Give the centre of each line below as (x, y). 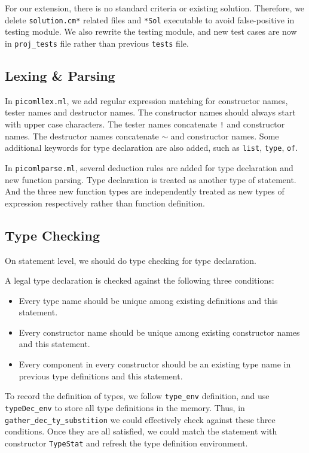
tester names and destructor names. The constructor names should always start (150, 112)
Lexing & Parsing (60, 75)
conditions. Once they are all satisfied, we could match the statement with (141, 431)
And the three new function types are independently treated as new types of (145, 191)
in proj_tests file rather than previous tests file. (97, 43)
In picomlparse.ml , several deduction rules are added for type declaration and (149, 167)
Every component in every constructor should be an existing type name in (155, 364)
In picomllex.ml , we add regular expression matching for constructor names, (146, 100)
